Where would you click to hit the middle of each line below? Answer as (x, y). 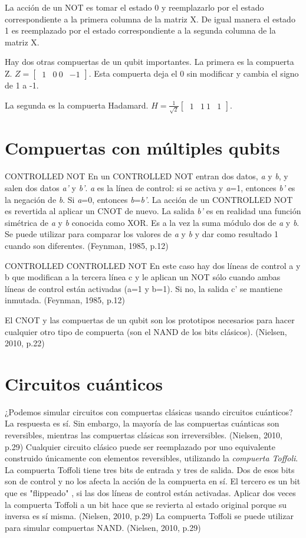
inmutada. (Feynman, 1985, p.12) (65, 300)
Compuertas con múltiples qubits (142, 148)
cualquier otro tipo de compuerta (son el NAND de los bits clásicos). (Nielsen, (146, 331)
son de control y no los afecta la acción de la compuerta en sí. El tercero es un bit (153, 481)
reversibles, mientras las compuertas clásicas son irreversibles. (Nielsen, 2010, (144, 435)
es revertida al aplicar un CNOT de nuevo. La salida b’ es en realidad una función (153, 211)
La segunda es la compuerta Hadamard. (77, 105)
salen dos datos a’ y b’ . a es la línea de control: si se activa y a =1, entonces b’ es (150, 187)
